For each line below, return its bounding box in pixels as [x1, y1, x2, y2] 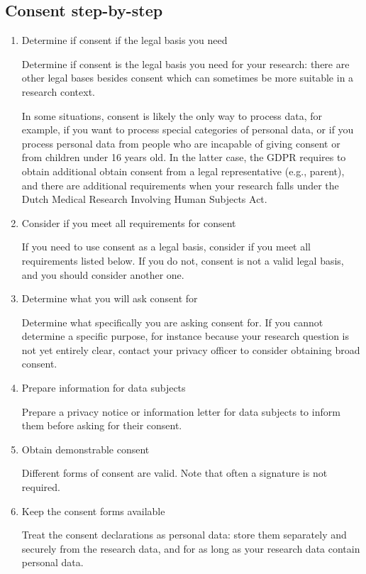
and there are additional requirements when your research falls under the [21, 177, 339, 192]
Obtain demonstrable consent [21, 441, 150, 456]
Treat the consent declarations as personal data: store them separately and [21, 527, 347, 542]
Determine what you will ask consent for [21, 291, 198, 306]
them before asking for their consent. [21, 418, 182, 433]
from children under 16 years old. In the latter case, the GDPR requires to [21, 150, 346, 165]
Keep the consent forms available [21, 503, 165, 518]
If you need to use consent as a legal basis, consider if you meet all [21, 239, 311, 254]
